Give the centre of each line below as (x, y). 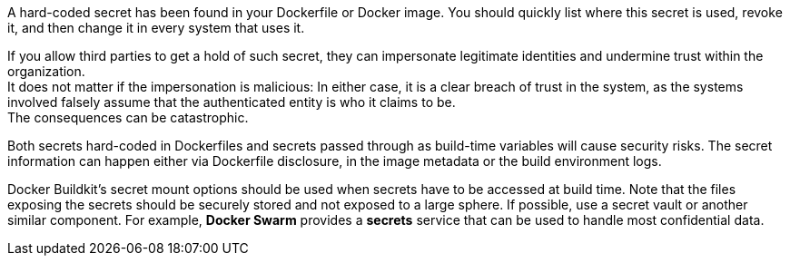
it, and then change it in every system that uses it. (156, 28)
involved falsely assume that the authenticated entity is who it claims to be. (232, 102)
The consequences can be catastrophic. (128, 117)
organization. (46, 71)
